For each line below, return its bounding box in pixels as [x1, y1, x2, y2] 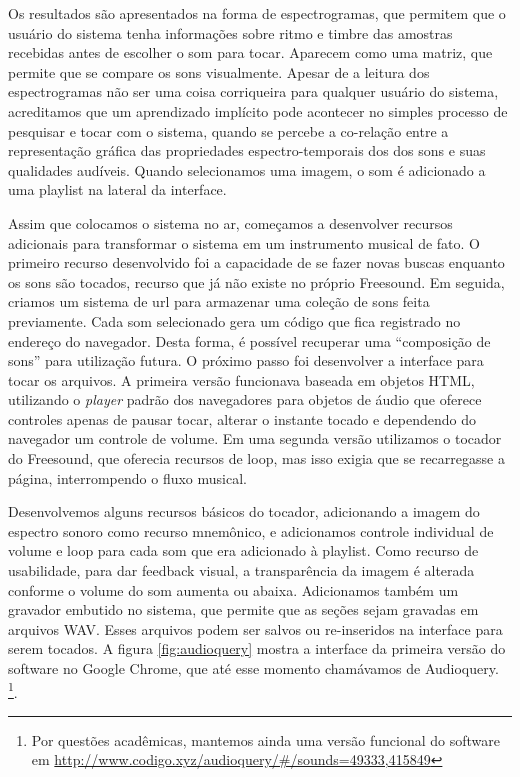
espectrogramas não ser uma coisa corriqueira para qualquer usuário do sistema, [8, 81, 499, 102]
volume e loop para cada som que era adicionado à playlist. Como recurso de [8, 540, 479, 561]
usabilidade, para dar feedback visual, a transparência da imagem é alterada [8, 560, 475, 581]
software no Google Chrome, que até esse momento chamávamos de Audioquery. [8, 658, 499, 678]
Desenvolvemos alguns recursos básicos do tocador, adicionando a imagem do [8, 501, 480, 522]
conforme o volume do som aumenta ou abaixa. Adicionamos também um [8, 579, 459, 600]
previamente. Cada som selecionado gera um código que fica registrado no [8, 310, 461, 331]
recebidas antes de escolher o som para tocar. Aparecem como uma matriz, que [8, 42, 493, 63]
